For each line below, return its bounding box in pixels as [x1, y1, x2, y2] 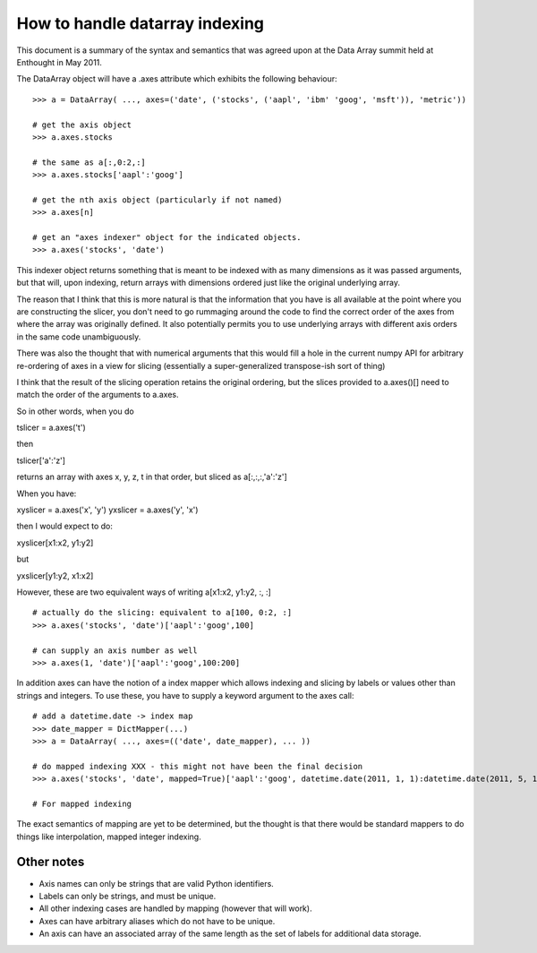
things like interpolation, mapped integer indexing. [16, 831, 201, 842]
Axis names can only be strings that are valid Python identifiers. [38, 878, 275, 889]
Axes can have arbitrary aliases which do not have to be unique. [38, 915, 276, 926]
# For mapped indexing [32, 798, 132, 809]
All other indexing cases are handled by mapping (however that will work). [38, 903, 312, 914]
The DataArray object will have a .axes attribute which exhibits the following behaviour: [16, 73, 337, 84]
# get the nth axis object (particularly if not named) [32, 194, 283, 205]
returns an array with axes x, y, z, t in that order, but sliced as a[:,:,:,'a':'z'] [16, 471, 287, 483]
